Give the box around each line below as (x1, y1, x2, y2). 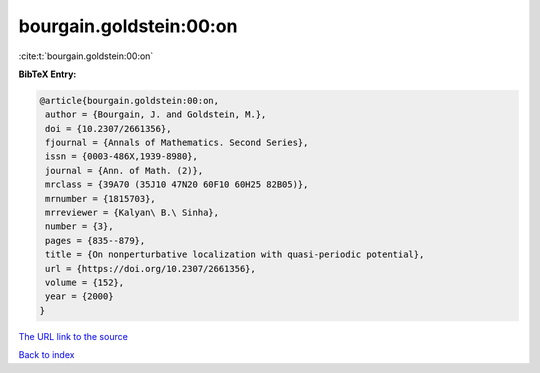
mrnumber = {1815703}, (45, 193, 157, 204)
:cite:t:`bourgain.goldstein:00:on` (18, 50, 154, 62)
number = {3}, (45, 221, 114, 232)
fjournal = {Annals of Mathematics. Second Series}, (45, 137, 309, 149)
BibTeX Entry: (18, 68, 77, 80)
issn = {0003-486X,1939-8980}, (45, 151, 199, 162)
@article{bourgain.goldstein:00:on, (39, 95, 220, 106)
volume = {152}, (45, 277, 125, 288)
